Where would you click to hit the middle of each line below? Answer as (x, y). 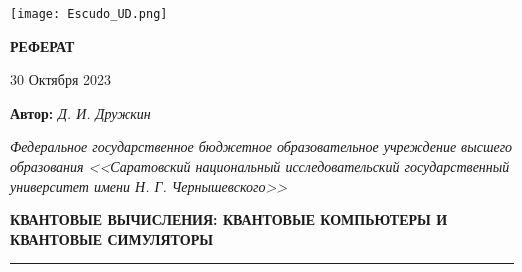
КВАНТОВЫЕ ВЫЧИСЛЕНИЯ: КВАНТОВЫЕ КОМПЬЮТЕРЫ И (229, 219)
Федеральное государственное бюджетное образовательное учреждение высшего (261, 146)
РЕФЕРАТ (42, 45)
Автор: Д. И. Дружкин (80, 112)
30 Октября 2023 (60, 79)
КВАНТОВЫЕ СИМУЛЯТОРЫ (111, 238)
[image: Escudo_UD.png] (89, 14)
